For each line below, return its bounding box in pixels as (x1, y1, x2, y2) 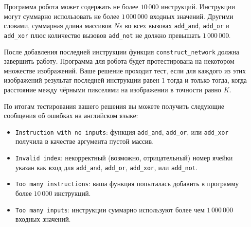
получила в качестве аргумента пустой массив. (15, 136, 154, 146)
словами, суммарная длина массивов (4, 20, 112, 31)
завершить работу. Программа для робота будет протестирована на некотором (4, 56, 234, 66)
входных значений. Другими (150, 11, 233, 21)
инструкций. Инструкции (161, 1, 235, 11)
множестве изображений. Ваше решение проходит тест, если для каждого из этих (4, 65, 246, 75)
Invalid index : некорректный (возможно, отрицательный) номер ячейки (15, 152, 233, 162)
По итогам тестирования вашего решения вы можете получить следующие (4, 101, 225, 111)
